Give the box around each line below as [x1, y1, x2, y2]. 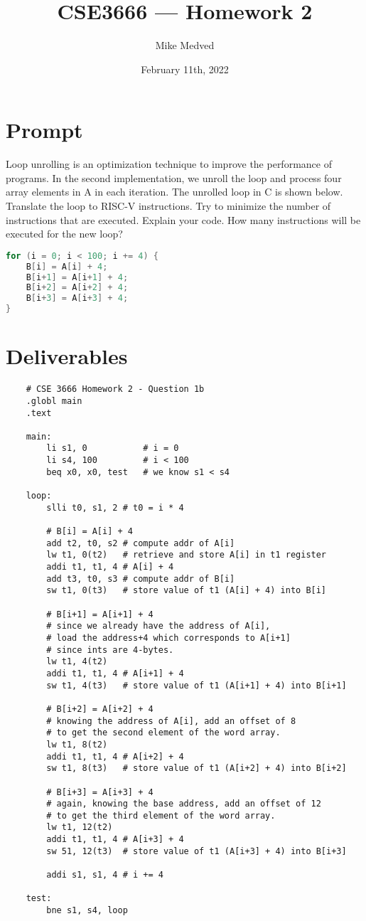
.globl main [26, 395, 82, 406]
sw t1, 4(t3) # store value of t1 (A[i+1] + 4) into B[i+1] [46, 680, 347, 691]
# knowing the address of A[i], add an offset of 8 [46, 715, 296, 726]
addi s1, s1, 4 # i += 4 [46, 870, 163, 880]
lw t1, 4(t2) [46, 656, 108, 667]
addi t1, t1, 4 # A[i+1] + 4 [46, 668, 184, 678]
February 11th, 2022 [141, 61, 229, 76]
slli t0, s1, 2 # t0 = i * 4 [46, 502, 184, 513]
